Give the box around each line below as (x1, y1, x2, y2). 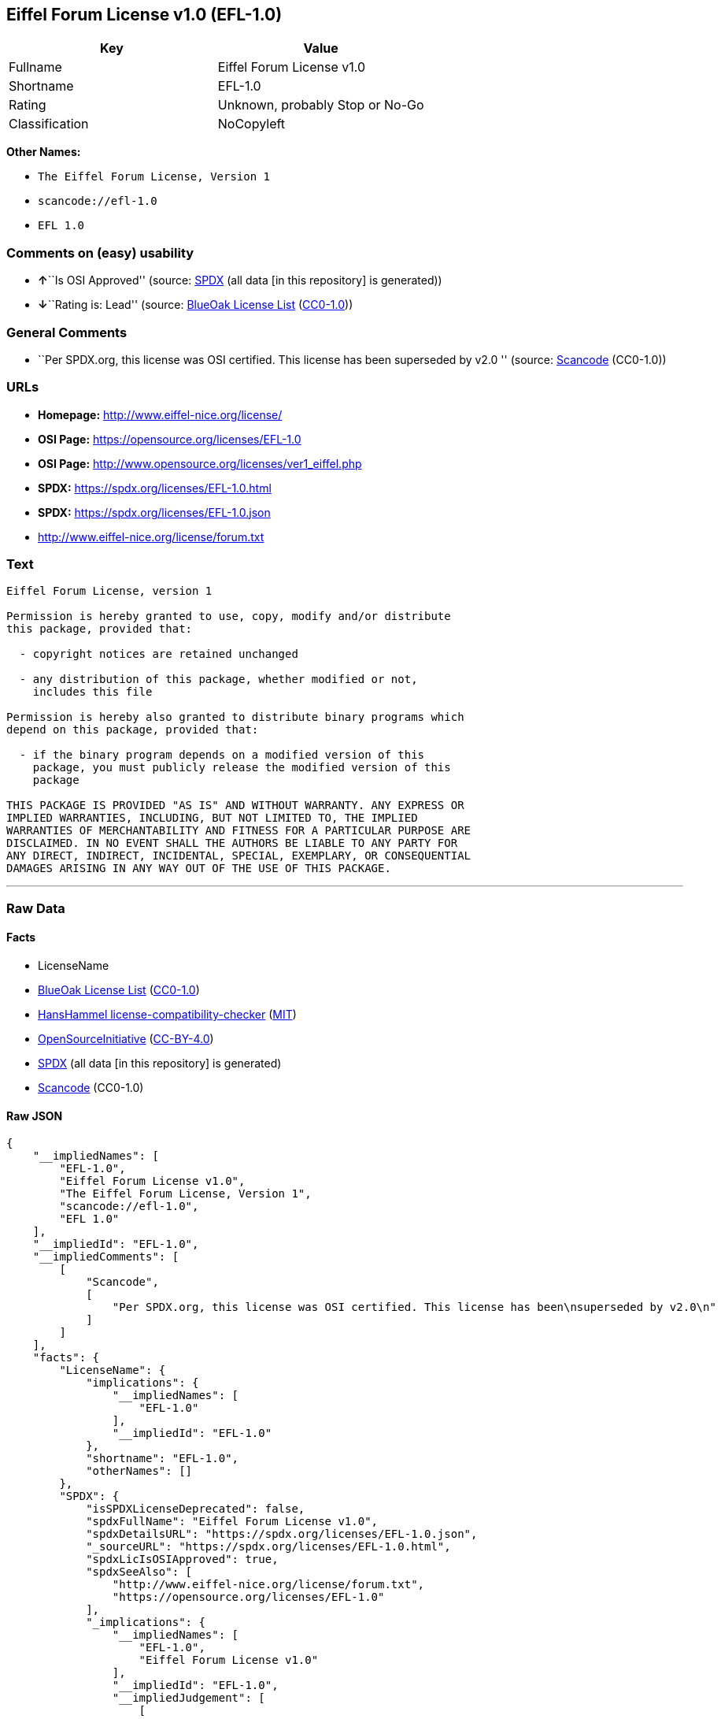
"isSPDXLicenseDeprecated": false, (86, 1502, 305, 1516)
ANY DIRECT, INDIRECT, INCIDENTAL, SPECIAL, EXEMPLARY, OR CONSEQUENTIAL (6, 849, 471, 863)
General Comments (6, 324, 128, 340)
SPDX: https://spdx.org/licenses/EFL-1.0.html (38, 481, 272, 495)
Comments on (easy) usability (6, 244, 194, 261)
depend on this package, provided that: (6, 723, 259, 737)
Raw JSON (6, 1108, 63, 1123)
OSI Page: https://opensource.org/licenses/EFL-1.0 (38, 432, 301, 446)
